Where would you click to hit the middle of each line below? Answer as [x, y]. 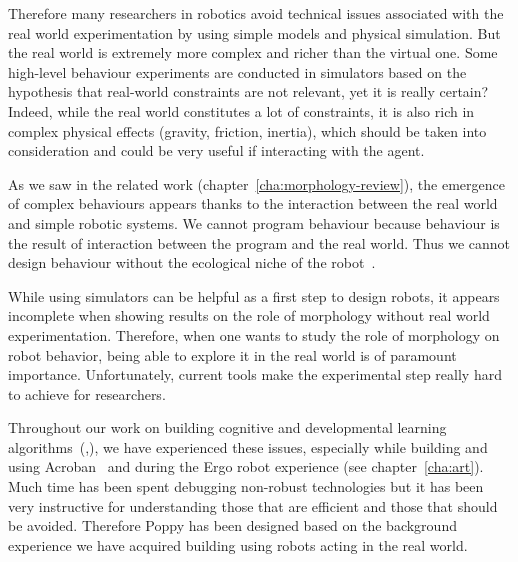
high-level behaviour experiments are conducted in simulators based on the [237, 71]
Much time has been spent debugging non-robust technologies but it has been [246, 486]
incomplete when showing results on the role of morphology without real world [249, 315]
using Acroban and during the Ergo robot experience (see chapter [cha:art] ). [246, 466]
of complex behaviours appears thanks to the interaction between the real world [253, 203]
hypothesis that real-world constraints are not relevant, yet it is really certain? [248, 91]
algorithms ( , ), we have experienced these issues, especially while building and [248, 446]
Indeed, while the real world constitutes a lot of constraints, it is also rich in [241, 110]
